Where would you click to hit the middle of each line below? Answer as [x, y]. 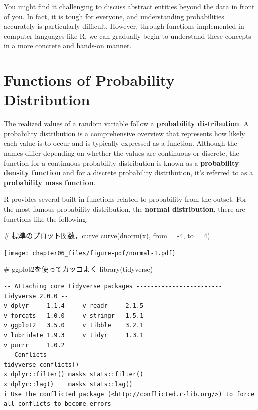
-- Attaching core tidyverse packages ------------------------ [113, 287]
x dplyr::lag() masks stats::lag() [68, 384]
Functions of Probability [89, 80]
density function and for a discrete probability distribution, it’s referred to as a [129, 173]
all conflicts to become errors [58, 404]
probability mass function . [50, 182]
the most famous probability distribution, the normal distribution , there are [125, 209]
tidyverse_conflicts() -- [47, 365]
